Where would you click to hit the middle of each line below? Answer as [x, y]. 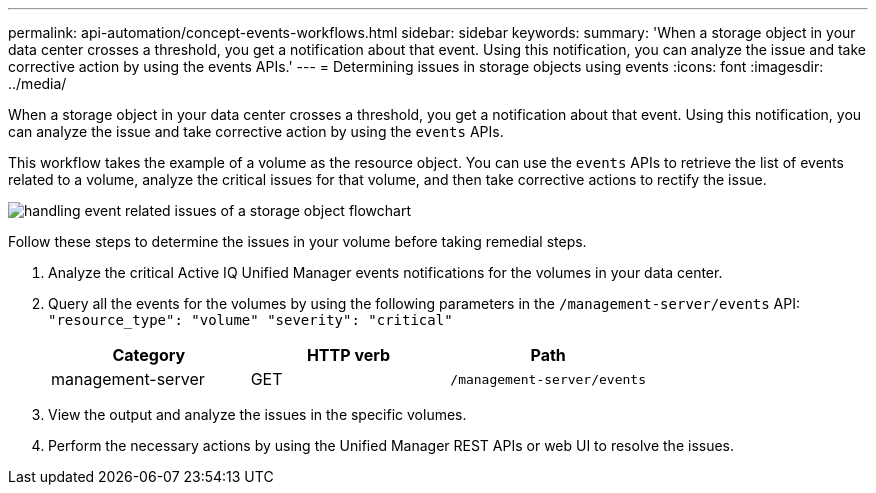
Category [149, 355]
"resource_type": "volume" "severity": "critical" [250, 320]
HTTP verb [348, 355]
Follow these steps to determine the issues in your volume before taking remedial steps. [297, 241]
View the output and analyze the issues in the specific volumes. [257, 414]
